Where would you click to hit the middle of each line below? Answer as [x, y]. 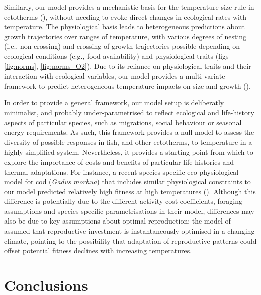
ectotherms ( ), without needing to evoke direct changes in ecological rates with [125, 16]
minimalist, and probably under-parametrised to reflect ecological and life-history [129, 112]
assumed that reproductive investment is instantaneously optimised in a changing [129, 231]
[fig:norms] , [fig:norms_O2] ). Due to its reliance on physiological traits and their [128, 66]
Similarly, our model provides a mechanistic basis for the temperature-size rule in [129, 7]
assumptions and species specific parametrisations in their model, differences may [129, 211]
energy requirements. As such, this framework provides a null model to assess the [129, 132]
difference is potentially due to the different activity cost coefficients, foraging [123, 201]
